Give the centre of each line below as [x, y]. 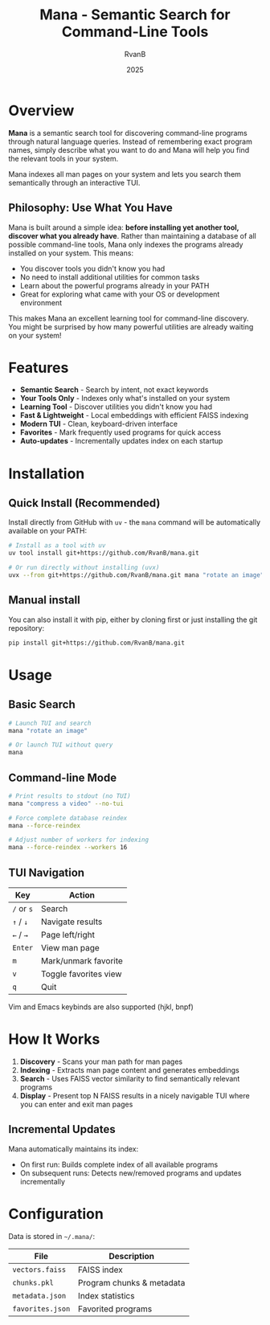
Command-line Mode [63, 777]
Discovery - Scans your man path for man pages [101, 1061]
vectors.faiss [39, 1270]
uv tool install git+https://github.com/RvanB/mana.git [104, 553]
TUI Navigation [47, 872]
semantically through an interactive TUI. [74, 182]
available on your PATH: [47, 531]
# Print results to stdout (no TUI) [70, 796]
